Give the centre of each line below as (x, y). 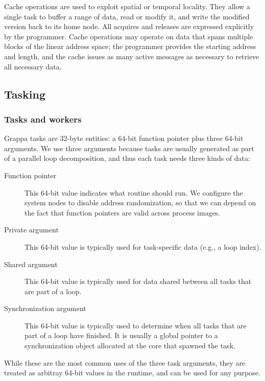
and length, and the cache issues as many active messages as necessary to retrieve (132, 56)
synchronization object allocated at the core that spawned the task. (130, 346)
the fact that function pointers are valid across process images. (123, 212)
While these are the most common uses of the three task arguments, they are (125, 362)
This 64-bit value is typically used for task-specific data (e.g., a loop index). (143, 246)
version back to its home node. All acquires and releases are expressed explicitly (129, 26)
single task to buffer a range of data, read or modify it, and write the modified (127, 16)
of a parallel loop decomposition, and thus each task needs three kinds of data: (127, 158)
